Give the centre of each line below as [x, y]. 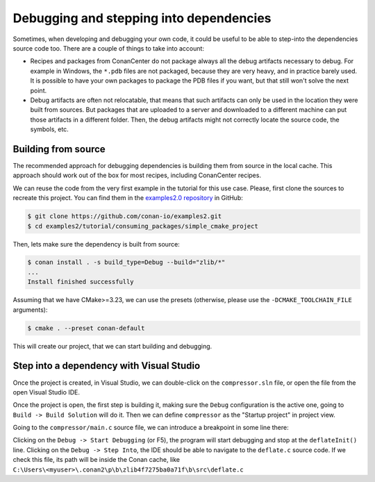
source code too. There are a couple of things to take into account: [109, 48]
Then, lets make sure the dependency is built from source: [96, 244]
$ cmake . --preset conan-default [86, 328]
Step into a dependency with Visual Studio [107, 366]
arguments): [30, 310]
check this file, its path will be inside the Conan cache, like [97, 460]
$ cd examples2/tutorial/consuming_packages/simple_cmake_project [143, 226]
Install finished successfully [81, 282]
